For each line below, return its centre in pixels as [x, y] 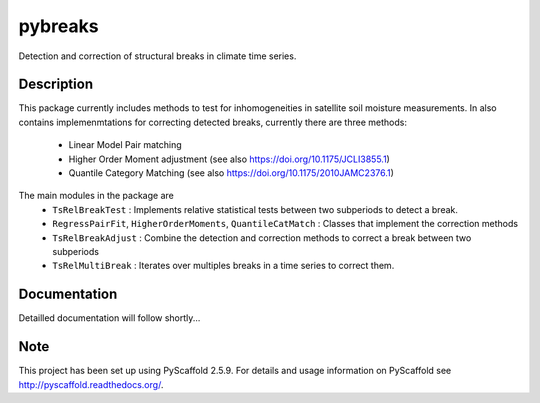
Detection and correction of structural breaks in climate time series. [157, 56]
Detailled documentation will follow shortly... [109, 318]
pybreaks [58, 26]
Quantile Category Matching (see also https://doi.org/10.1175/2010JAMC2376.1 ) [231, 173]
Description [56, 84]
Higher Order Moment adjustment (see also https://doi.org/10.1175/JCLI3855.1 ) [229, 159]
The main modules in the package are [96, 196]
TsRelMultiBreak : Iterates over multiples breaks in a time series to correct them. [223, 266]
